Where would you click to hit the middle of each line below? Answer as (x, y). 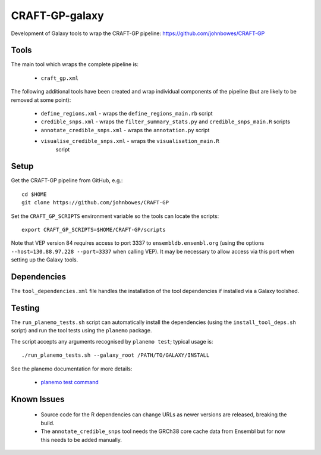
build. (48, 423)
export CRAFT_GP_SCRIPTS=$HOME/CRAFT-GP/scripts (94, 230)
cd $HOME (34, 194)
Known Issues (38, 399)
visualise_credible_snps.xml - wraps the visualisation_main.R (130, 141)
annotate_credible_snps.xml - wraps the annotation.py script (125, 130)
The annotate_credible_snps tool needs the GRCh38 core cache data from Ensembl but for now (163, 431)
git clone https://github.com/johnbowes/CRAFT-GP (95, 203)
